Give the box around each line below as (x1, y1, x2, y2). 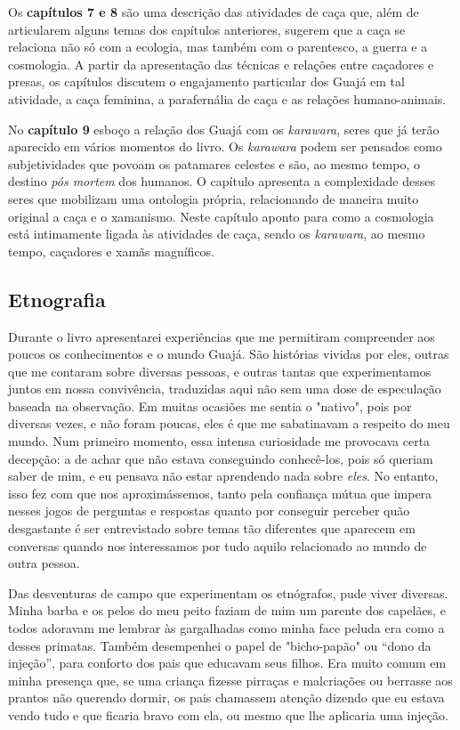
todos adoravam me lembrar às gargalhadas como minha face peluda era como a (8, 619, 445, 637)
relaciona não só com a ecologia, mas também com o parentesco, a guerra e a (8, 37, 428, 56)
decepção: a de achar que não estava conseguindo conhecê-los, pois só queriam (8, 449, 433, 467)
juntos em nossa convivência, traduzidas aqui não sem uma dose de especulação (8, 379, 441, 398)
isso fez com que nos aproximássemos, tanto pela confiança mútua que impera (8, 483, 432, 502)
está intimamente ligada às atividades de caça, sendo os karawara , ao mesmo (8, 224, 425, 243)
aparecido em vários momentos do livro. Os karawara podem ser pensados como (8, 137, 442, 156)
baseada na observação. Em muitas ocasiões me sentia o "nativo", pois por (8, 396, 412, 415)
